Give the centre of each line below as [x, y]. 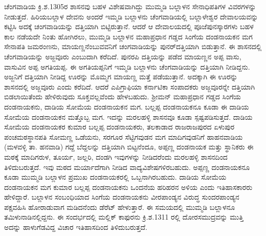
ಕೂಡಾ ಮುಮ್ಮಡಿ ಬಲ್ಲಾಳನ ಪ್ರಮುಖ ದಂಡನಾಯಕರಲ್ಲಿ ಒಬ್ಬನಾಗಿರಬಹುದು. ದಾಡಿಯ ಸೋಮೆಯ [115, 177]
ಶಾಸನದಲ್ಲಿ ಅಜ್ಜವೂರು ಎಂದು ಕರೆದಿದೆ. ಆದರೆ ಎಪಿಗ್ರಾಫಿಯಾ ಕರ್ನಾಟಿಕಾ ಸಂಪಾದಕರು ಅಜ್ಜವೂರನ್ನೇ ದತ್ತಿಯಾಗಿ [130, 86]
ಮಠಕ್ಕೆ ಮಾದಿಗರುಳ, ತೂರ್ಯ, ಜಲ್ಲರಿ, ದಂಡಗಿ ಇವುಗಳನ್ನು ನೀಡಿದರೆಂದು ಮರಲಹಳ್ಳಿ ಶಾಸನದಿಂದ [116, 156]
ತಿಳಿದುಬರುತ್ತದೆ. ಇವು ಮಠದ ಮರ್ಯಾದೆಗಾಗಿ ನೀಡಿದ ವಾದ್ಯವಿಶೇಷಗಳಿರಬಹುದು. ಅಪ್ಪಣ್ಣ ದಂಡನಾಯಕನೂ [127, 167]
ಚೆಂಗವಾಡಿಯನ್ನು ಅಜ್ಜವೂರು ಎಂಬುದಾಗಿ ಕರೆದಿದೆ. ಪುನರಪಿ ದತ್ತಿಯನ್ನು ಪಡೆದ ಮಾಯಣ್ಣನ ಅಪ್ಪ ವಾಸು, [123, 56]
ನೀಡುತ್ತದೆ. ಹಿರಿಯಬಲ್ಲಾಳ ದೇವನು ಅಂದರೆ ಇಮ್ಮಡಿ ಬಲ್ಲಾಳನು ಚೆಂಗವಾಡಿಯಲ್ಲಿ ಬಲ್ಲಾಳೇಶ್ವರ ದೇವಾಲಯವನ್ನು [131, 16]
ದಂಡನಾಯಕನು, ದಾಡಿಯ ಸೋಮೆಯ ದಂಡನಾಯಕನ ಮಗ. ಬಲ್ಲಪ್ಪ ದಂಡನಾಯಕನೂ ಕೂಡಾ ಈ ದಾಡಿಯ [127, 106]
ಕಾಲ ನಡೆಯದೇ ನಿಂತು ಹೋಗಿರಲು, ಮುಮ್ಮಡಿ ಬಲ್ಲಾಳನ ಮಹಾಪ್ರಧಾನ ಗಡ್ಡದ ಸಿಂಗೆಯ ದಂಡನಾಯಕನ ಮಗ [128, 36]
